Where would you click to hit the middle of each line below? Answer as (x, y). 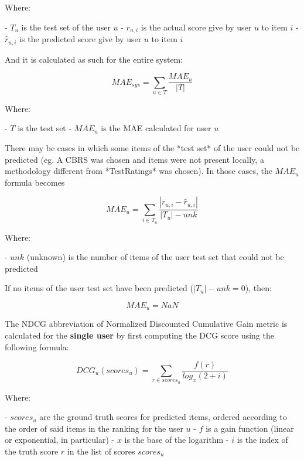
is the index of (262, 440)
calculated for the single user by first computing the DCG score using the (139, 335)
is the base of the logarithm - (177, 440)
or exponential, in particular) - (60, 440)
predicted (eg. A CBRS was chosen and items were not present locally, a (134, 159)
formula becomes (35, 182)
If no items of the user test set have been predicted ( (99, 288)
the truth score (32, 451)
